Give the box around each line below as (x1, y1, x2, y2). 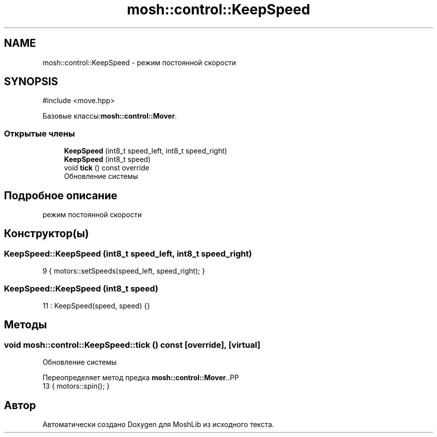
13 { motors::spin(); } (42, 382, 110, 391)
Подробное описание (4, 189, 117, 202)
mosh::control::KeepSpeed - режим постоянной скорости (42, 58, 236, 67)
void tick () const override (64, 163, 150, 172)
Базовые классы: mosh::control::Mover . (42, 112, 177, 121)
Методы (4, 318, 47, 331)
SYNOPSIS (4, 75, 58, 88)
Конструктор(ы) (4, 227, 89, 240)
